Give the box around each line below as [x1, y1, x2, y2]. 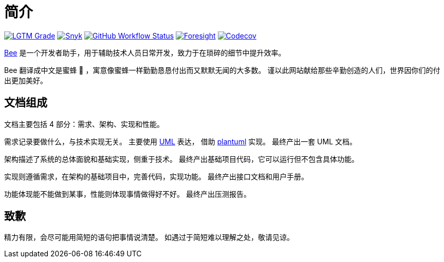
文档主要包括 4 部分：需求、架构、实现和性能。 [4, 119, 164, 128]
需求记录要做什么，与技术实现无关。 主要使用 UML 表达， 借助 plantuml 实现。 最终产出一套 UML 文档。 [4, 137, 357, 146]
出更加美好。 [4, 76, 47, 85]
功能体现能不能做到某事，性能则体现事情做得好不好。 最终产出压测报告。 [4, 189, 251, 198]
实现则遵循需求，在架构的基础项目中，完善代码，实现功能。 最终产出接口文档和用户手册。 [4, 172, 308, 181]
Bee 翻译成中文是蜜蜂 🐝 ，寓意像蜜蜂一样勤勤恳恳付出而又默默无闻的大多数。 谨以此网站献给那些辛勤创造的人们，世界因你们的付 [4, 65, 440, 74]
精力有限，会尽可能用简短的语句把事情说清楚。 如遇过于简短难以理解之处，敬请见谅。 [4, 233, 294, 242]
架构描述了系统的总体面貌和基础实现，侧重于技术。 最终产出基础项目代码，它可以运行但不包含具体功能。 [4, 154, 359, 163]
